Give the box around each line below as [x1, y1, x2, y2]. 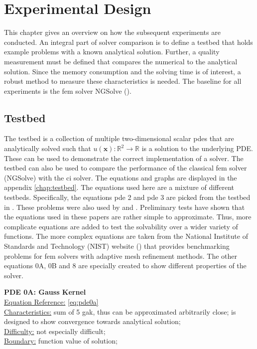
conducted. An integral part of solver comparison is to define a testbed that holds [4, 36, 253, 47]
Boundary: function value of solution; [4, 336, 118, 346]
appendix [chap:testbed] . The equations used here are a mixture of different [4, 182, 235, 192]
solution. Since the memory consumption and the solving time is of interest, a [4, 66, 241, 76]
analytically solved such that [4, 143, 91, 154]
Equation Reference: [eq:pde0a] [4, 296, 99, 307]
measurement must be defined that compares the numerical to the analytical [4, 56, 238, 66]
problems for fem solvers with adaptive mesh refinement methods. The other [4, 250, 238, 261]
